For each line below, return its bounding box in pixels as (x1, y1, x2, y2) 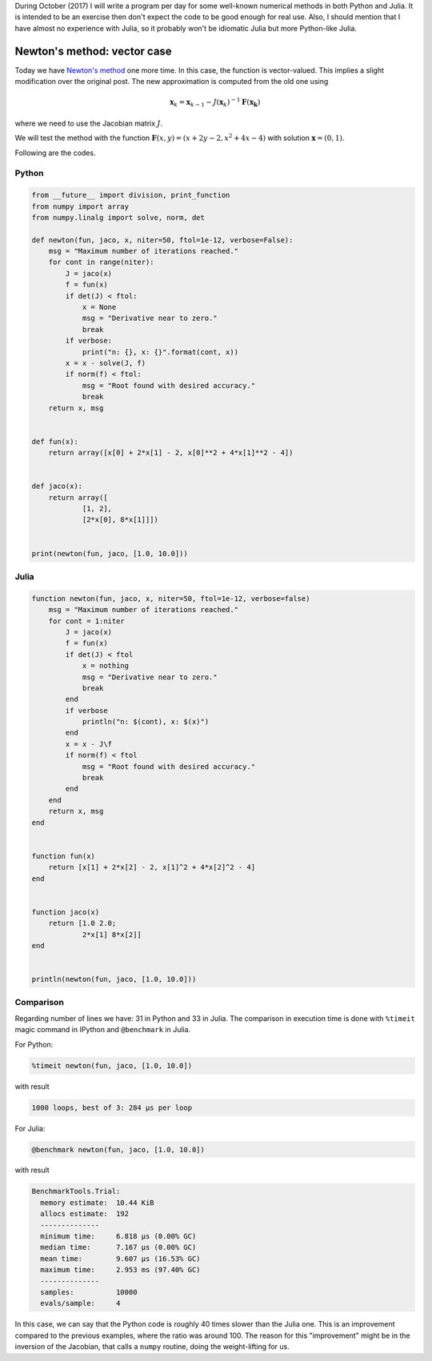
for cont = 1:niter (48, 616, 126, 626)
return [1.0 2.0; (48, 919, 117, 928)
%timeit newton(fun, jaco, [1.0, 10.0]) (31, 1061, 192, 1070)
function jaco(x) (31, 907, 100, 916)
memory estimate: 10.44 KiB (40, 1198, 155, 1207)
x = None (82, 302, 117, 312)
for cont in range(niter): (48, 258, 155, 267)
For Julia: (14, 1123, 46, 1133)
